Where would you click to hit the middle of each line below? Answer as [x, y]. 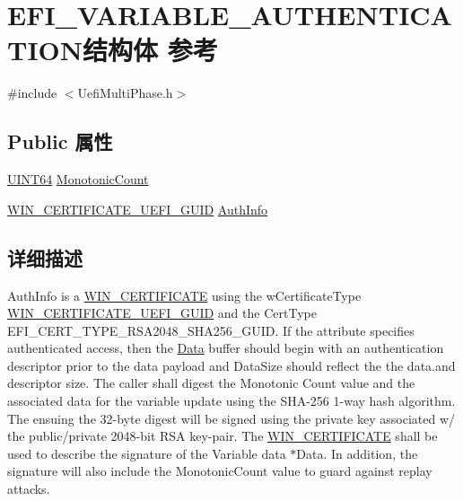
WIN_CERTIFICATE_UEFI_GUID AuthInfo [138, 209]
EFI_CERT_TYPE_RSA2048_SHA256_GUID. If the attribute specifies [211, 330]
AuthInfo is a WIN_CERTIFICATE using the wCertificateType [184, 295]
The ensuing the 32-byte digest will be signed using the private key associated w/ [231, 418]
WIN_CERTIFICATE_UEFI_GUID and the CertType [162, 313]
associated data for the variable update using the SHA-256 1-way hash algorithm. [231, 401]
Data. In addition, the [357, 453]
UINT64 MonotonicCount [78, 179]
